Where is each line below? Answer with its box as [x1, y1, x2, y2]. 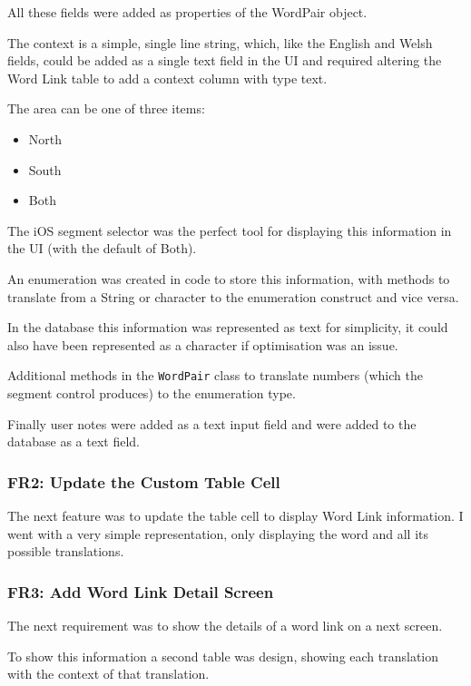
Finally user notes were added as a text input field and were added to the [7, 414, 417, 433]
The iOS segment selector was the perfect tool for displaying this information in [7, 220, 452, 240]
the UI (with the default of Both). [7, 239, 197, 258]
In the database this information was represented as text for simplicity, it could [7, 318, 448, 337]
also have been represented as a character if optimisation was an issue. [7, 335, 398, 354]
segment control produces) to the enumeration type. [7, 383, 296, 402]
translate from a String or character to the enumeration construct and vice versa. [7, 287, 459, 306]
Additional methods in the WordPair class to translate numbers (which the [7, 366, 423, 385]
